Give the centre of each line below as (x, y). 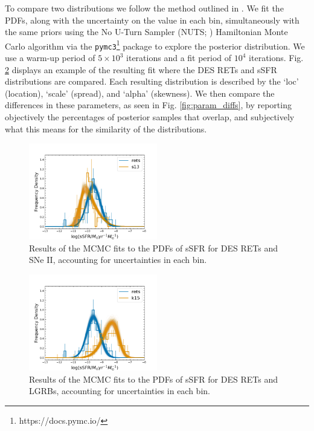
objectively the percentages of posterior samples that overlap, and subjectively (150, 117)
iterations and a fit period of (179, 58)
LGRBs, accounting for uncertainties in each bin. (120, 391)
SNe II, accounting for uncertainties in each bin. (118, 260)
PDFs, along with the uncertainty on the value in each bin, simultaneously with (152, 20)
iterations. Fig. (276, 58)
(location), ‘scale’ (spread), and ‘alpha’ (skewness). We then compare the (140, 93)
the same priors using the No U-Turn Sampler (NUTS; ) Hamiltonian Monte (146, 32)
